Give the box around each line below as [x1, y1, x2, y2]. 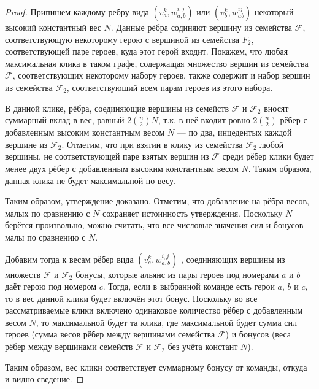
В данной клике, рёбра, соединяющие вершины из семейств [5, 101, 229, 114]
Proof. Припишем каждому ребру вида [5, 6, 149, 18]
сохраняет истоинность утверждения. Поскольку [102, 206, 283, 219]
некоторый [255, 6, 294, 18]
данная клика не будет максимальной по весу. [5, 174, 176, 187]
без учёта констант [167, 340, 238, 353]
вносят [264, 101, 289, 114]
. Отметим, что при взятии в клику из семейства [61, 137, 243, 150]
